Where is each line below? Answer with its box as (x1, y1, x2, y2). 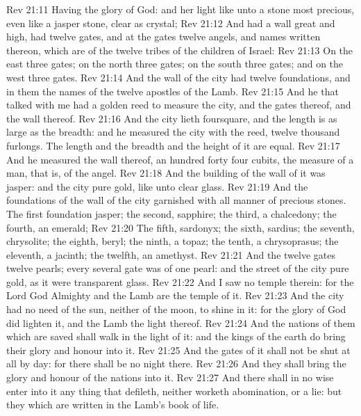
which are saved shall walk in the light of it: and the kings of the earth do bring (6, 329, 346, 344)
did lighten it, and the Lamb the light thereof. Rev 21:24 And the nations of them (6, 315, 355, 330)
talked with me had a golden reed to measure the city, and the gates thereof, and (6, 97, 351, 112)
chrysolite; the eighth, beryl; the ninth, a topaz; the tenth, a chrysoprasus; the (6, 234, 339, 248)
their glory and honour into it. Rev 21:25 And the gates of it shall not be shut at (6, 342, 351, 357)
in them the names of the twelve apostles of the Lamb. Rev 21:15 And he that (6, 83, 339, 98)
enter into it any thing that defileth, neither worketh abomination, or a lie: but (6, 383, 342, 398)
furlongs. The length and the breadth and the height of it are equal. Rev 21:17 (6, 138, 340, 152)
